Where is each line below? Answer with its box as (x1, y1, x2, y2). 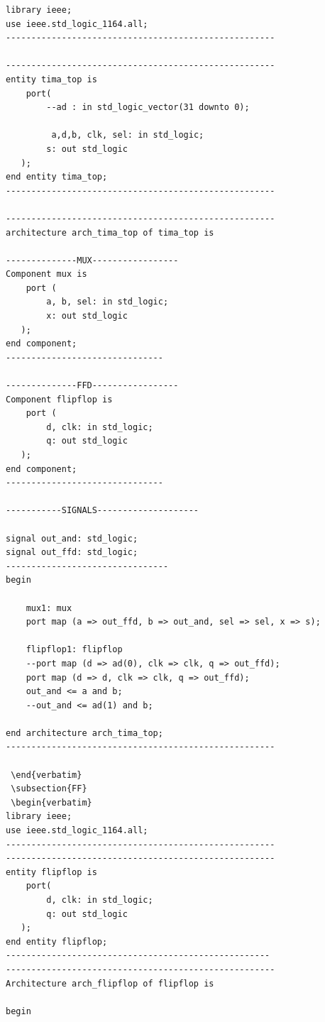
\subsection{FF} (11, 784, 87, 794)
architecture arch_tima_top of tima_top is (6, 227, 214, 238)
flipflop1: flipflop (26, 644, 123, 655)
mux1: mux (26, 603, 72, 613)
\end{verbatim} (11, 769, 82, 780)
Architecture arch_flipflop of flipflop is (6, 978, 214, 989)
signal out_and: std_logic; (6, 533, 138, 544)
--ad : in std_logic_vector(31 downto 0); (46, 102, 250, 113)
